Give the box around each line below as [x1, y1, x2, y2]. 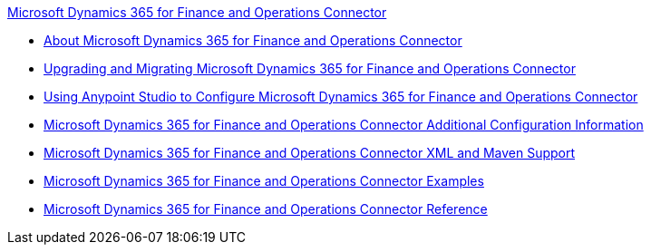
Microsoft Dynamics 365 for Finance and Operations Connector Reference [44, 201, 488, 217]
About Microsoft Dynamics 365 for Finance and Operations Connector [44, 33, 462, 48]
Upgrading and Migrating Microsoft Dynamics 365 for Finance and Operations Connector [44, 61, 576, 76]
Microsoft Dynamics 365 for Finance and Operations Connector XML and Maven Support [44, 145, 576, 160]
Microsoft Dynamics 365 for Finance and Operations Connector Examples [44, 173, 484, 189]
